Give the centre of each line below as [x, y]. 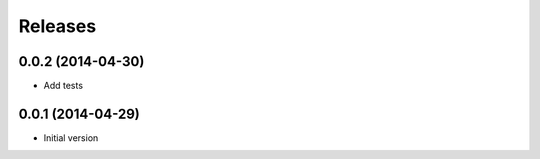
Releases [57, 26]
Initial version [71, 137]
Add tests [63, 86]
